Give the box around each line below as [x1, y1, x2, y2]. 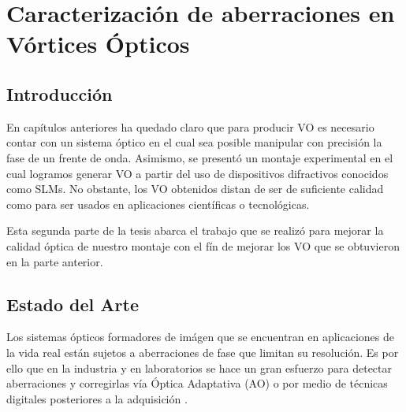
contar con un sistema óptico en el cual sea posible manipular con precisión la [6, 134, 382, 150]
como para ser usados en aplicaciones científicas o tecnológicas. [6, 195, 310, 212]
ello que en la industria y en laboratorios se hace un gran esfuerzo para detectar [6, 359, 393, 376]
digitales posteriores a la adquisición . [6, 390, 188, 406]
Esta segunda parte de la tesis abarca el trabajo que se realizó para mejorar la [6, 222, 384, 239]
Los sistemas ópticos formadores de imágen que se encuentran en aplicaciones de [6, 328, 395, 345]
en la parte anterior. [6, 253, 103, 269]
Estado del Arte [6, 291, 139, 316]
